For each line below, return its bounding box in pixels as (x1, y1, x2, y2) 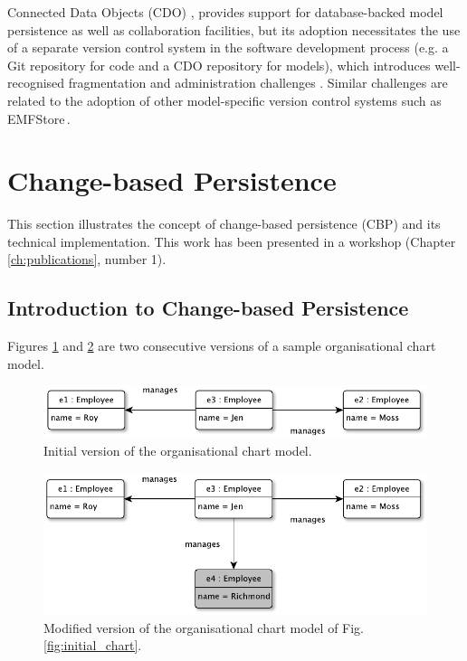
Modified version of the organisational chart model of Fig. (43, 618, 365, 637)
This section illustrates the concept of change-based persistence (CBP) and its (7, 214, 441, 233)
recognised (7, 73, 65, 92)
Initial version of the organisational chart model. (43, 441, 312, 460)
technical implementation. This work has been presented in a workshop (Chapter (7, 231, 456, 250)
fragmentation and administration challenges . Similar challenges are (68, 73, 448, 92)
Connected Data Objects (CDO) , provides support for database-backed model (7, 3, 443, 21)
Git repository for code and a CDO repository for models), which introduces (7, 55, 431, 74)
